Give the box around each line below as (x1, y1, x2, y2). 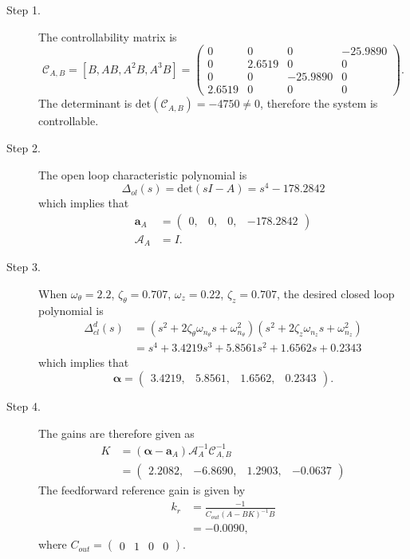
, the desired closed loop (276, 285, 395, 301)
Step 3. (6, 258, 41, 275)
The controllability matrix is (38, 28, 177, 45)
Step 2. (6, 139, 41, 155)
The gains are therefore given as (38, 424, 195, 441)
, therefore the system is (260, 95, 378, 112)
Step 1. (6, 2, 41, 18)
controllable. (38, 112, 99, 129)
